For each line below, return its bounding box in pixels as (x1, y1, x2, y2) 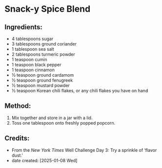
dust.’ (11, 152, 23, 158)
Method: (4, 102, 31, 110)
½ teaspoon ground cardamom (11, 72, 74, 78)
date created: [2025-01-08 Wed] (11, 157, 78, 163)
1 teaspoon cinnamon (11, 67, 55, 73)
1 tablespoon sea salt (11, 46, 54, 52)
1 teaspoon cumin (11, 57, 47, 62)
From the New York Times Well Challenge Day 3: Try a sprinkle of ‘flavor (11, 147, 157, 153)
